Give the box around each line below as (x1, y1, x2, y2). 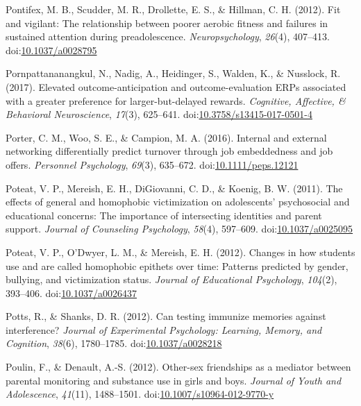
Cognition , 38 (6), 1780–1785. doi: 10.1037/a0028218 (6, 336, 222, 350)
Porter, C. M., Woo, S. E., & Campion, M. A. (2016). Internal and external (6, 130, 327, 144)
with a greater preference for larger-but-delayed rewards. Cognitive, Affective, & (6, 93, 346, 108)
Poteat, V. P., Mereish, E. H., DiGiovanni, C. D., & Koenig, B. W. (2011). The (6, 180, 343, 195)
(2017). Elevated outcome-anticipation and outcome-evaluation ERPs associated (6, 79, 346, 94)
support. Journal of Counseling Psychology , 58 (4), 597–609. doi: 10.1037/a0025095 (6, 221, 353, 236)
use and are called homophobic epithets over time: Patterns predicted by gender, (6, 258, 349, 273)
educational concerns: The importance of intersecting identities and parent (6, 208, 322, 222)
